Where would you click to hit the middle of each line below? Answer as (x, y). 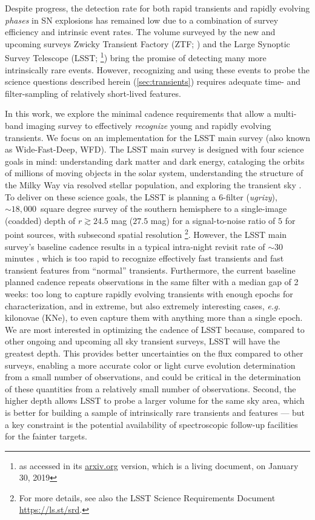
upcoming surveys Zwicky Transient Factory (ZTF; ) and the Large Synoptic (148, 43)
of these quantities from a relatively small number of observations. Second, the (151, 388)
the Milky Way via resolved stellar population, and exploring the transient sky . (153, 184)
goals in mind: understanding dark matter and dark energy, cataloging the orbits (155, 161)
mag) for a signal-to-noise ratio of (213, 220)
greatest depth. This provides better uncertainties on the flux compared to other (154, 353)
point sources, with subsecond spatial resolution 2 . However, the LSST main (146, 233)
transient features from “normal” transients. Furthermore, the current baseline (150, 270)
